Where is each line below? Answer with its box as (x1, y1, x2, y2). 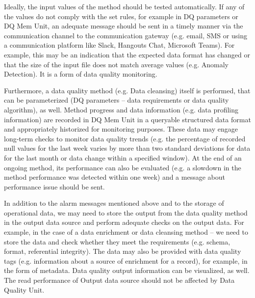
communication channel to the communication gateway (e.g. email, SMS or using (4, 30, 247, 40)
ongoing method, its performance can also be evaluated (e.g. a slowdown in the (4, 162, 241, 172)
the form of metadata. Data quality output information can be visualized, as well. (4, 265, 250, 275)
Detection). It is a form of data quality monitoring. (4, 69, 157, 79)
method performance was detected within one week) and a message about (4, 172, 225, 182)
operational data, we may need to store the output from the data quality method (4, 207, 248, 217)
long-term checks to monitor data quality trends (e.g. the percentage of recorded (4, 133, 246, 143)
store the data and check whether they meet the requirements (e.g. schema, (4, 236, 230, 246)
